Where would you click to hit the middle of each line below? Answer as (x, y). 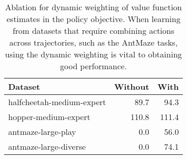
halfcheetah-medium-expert (57, 102)
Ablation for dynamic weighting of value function (93, 7)
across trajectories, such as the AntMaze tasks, (93, 42)
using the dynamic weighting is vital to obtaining (93, 54)
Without (132, 86)
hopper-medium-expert (49, 117)
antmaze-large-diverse (47, 146)
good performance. (93, 66)
